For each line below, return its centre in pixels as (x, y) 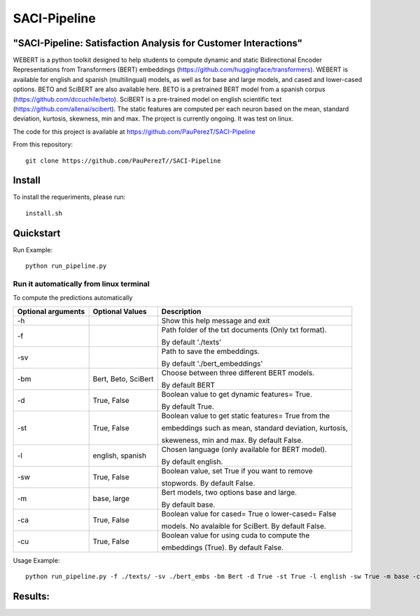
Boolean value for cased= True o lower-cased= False (249, 514)
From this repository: (43, 144)
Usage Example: (36, 560)
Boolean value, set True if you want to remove (237, 471)
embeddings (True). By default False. (222, 547)
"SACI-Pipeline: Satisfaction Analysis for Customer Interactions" (158, 43)
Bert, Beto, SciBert (123, 378)
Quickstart (37, 233)
